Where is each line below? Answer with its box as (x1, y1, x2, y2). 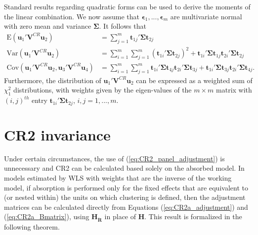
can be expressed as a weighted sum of (136, 75, 253, 85)
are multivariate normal (170, 11, 242, 21)
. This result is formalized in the (144, 211, 242, 222)
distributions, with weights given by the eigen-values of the (13, 85, 192, 95)
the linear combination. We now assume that (4, 11, 139, 21)
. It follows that (99, 21, 146, 31)
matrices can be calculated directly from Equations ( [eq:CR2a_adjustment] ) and (4, 201, 248, 212)
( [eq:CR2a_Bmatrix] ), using (4, 211, 89, 222)
